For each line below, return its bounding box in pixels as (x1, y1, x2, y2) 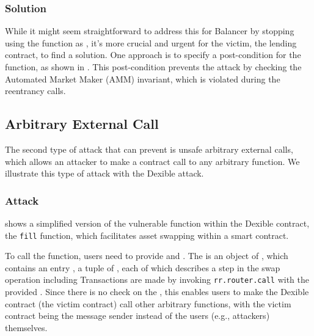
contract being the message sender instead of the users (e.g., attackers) (5, 309, 270, 322)
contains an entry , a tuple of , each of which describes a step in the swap (5, 261, 280, 274)
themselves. (5, 321, 48, 334)
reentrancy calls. (5, 84, 66, 97)
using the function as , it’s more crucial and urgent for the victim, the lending (5, 36, 297, 49)
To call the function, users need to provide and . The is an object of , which (5, 249, 288, 262)
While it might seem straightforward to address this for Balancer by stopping (5, 24, 294, 37)
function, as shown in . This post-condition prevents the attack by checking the (5, 60, 302, 73)
